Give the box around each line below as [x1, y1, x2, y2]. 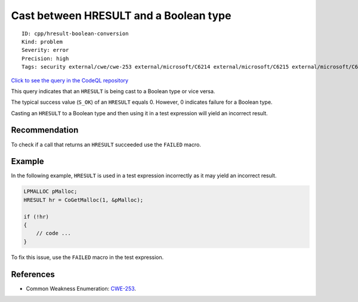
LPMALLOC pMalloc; [23, 188, 78, 195]
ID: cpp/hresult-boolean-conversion [21, 30, 129, 37]
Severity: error [21, 47, 69, 54]
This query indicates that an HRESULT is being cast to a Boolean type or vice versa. [11, 87, 215, 95]
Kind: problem [21, 38, 63, 45]
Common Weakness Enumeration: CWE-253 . [26, 285, 137, 292]
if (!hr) [23, 213, 50, 220]
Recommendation [11, 125, 79, 135]
